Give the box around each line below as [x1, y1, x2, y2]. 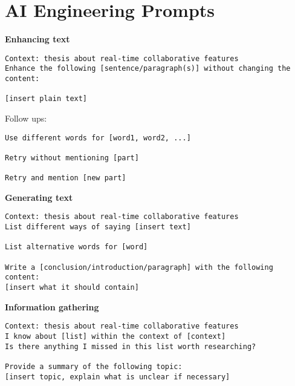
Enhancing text [5, 33, 70, 45]
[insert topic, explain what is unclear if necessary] [5, 372, 230, 381]
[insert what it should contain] [5, 283, 139, 292]
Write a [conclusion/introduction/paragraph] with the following [5, 263, 273, 272]
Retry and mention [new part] [5, 174, 126, 183]
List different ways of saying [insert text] [5, 223, 191, 232]
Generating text [5, 191, 73, 203]
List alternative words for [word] [5, 243, 148, 252]
